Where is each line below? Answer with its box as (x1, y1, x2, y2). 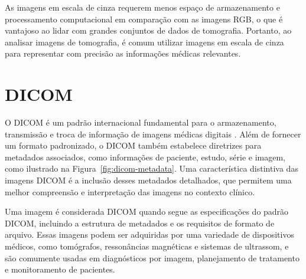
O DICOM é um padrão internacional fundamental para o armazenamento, (5, 116, 276, 129)
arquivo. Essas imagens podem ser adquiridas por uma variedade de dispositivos (5, 228, 294, 241)
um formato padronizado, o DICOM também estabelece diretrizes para (5, 139, 262, 152)
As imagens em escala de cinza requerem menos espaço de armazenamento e (5, 1, 280, 13)
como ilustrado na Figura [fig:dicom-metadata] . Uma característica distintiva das (5, 162, 298, 175)
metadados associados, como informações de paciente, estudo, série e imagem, (5, 150, 285, 163)
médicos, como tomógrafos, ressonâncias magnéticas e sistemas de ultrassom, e (5, 240, 289, 252)
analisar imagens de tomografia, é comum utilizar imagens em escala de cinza (5, 35, 284, 48)
